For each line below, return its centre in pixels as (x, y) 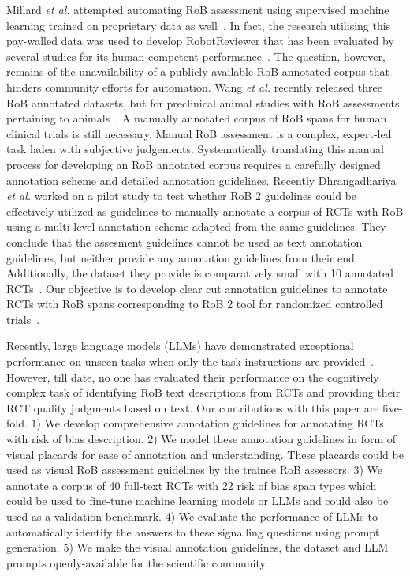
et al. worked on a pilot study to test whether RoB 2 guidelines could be (182, 196)
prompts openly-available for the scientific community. (137, 562)
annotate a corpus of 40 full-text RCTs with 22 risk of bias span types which (192, 485)
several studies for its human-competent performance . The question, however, (196, 56)
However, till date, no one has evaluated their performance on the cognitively (193, 376)
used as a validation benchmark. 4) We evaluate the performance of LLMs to (192, 516)
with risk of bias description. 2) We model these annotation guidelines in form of (201, 439)
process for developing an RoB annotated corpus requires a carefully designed (194, 164)
